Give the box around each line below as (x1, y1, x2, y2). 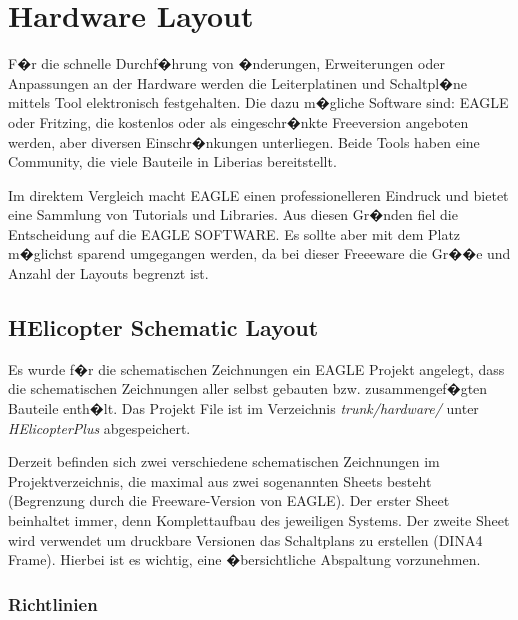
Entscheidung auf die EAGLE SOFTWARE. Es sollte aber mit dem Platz (8, 223, 461, 244)
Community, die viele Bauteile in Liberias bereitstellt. (8, 151, 337, 172)
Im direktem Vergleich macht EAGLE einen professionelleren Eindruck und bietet (8, 184, 509, 205)
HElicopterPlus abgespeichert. (8, 417, 191, 438)
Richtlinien (8, 591, 98, 616)
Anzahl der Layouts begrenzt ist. (8, 263, 209, 284)
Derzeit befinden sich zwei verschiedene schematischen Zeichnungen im (8, 451, 440, 472)
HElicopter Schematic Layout (8, 312, 319, 343)
